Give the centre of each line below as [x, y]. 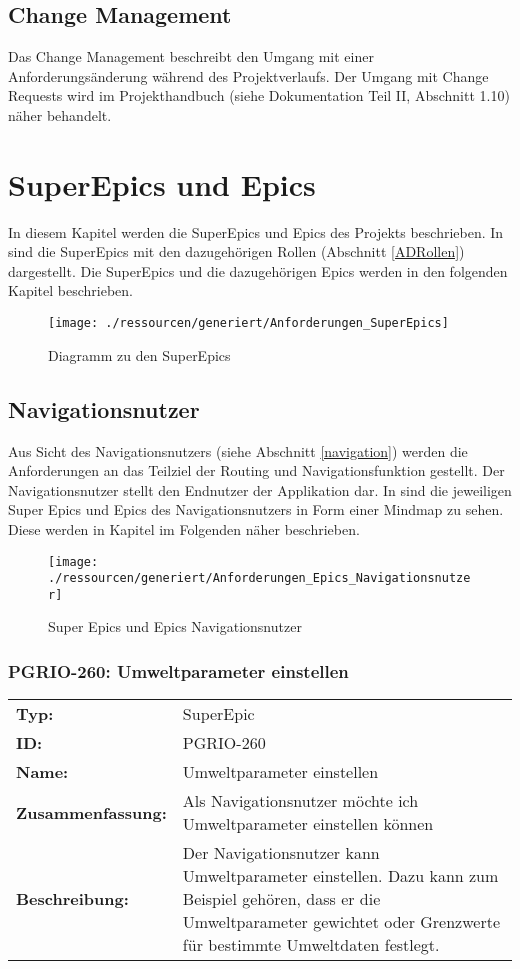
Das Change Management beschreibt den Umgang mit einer [191, 56]
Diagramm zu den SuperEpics [139, 354]
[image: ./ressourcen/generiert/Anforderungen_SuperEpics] [248, 323]
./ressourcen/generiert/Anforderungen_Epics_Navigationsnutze [259, 578]
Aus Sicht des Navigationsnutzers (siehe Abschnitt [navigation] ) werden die [238, 450]
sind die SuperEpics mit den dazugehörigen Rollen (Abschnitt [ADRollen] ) [236, 251]
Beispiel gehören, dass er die [281, 899]
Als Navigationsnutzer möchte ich [300, 801]
